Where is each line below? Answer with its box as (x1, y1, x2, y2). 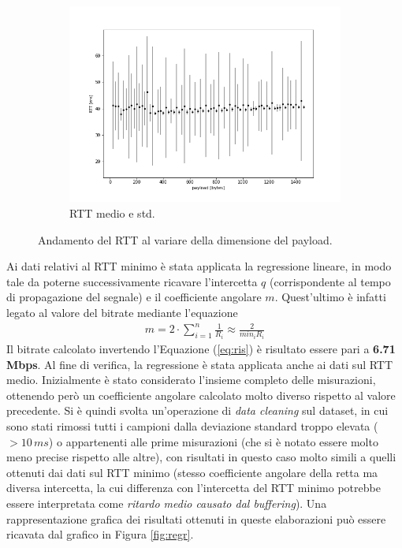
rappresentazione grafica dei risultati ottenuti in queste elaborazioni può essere (6, 510, 386, 527)
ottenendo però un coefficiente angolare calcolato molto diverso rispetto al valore (6, 386, 396, 403)
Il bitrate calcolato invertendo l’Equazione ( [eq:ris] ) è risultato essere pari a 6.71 (6, 341, 396, 357)
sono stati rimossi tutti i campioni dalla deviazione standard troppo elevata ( (6, 418, 378, 434)
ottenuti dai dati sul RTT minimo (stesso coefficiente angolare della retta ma (6, 464, 378, 480)
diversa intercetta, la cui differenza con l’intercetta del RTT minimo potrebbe (6, 479, 381, 496)
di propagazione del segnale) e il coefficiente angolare (6, 289, 262, 305)
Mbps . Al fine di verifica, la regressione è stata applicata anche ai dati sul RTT (6, 356, 393, 372)
